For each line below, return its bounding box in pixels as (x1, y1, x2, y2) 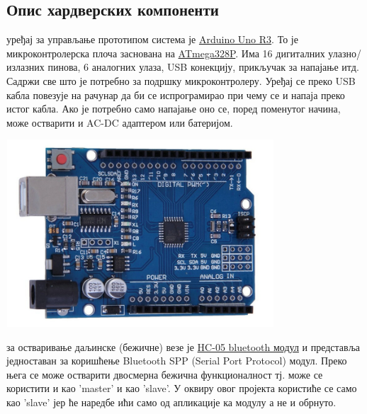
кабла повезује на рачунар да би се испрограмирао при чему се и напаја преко (6, 87, 345, 102)
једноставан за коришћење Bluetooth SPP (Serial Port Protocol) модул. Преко (6, 353, 347, 368)
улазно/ (328, 45, 361, 60)
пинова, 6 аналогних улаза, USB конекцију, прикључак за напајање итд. (47, 59, 359, 74)
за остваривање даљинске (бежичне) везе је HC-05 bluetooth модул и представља (6, 339, 361, 354)
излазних (6, 59, 45, 74)
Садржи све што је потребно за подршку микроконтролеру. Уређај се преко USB (6, 73, 356, 88)
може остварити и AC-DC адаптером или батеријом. (6, 115, 233, 130)
